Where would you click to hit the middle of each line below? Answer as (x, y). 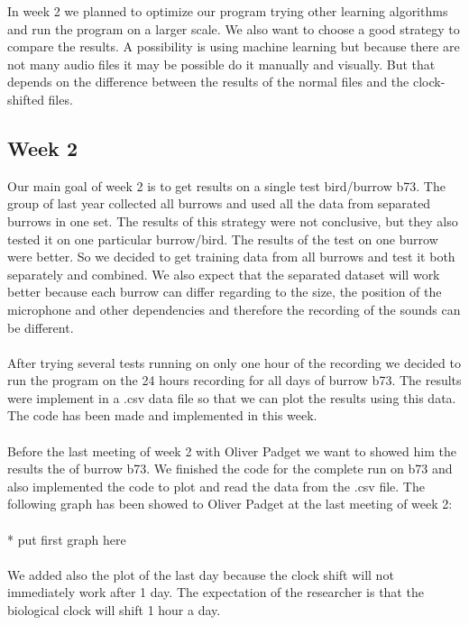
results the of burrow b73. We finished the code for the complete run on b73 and (230, 469)
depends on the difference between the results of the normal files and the (208, 82)
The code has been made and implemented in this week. (162, 415)
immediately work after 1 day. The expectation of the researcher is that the (216, 592)
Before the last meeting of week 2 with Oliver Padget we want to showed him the (232, 450)
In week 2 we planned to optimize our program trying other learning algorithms (228, 11)
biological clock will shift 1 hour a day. (114, 610)
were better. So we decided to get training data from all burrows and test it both (231, 257)
